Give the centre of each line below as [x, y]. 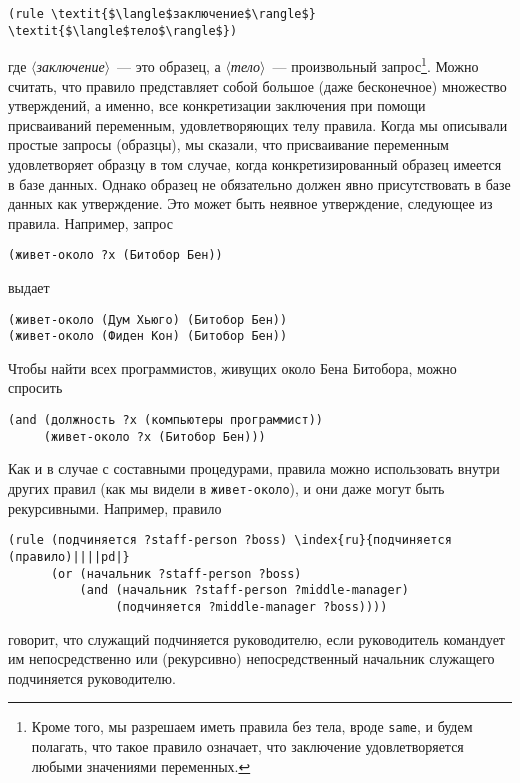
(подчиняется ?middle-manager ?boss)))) [251, 606]
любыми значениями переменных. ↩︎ [141, 765]
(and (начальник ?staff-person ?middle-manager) [244, 590]
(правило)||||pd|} [69, 556]
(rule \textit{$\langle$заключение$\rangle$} [162, 14]
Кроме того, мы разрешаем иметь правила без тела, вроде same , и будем [252, 726]
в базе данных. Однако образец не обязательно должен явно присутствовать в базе [259, 183]
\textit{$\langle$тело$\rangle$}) [123, 30]
